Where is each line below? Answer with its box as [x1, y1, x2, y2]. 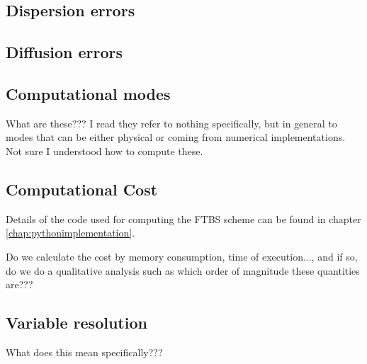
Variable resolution [6, 312, 147, 334]
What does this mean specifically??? [6, 344, 163, 359]
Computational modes [6, 82, 171, 104]
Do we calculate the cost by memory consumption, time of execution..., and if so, [6, 249, 358, 263]
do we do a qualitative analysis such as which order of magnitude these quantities [6, 263, 360, 278]
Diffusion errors [6, 41, 123, 63]
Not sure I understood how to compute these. [6, 143, 203, 158]
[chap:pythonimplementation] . [6, 225, 135, 240]
